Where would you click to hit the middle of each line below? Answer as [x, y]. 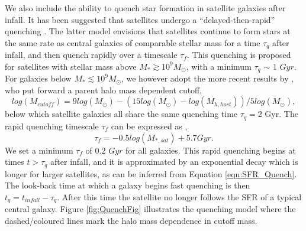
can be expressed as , [149, 126]
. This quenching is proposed [239, 55]
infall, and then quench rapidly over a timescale [91, 55]
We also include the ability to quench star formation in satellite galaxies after [145, 8]
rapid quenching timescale [52, 126]
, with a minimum [219, 66]
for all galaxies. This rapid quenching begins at [211, 150]
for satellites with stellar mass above [71, 66]
